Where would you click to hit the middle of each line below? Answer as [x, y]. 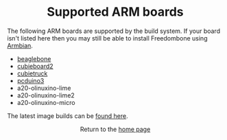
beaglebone [34, 58]
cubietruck [32, 73]
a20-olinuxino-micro [46, 102]
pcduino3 [31, 80]
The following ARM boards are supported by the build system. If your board [114, 31]
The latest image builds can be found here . [68, 116]
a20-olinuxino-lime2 [46, 95]
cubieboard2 [35, 66]
